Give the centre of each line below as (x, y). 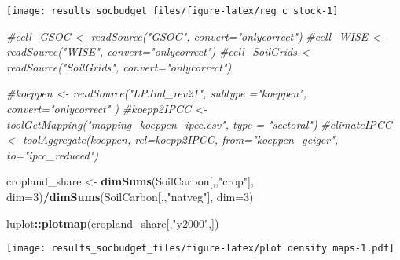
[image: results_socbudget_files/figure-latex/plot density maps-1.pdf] (200, 249)
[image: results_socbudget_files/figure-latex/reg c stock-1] (172, 11)
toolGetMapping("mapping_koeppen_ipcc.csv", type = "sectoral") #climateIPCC (199, 124)
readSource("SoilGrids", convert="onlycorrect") (119, 66)
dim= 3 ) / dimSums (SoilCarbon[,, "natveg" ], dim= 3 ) (130, 196)
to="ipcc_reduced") (52, 154)
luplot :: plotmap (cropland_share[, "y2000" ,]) (113, 223)
